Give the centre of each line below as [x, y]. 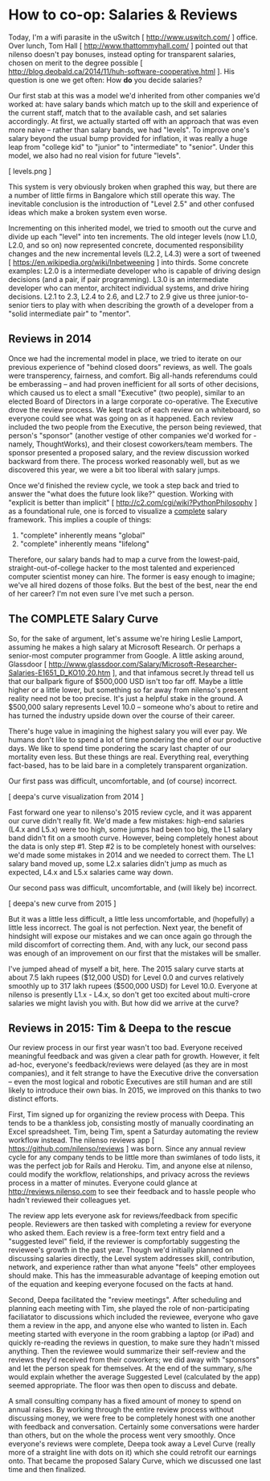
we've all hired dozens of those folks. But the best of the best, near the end [133, 585]
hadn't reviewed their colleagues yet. [70, 1200]
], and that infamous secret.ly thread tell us [183, 672]
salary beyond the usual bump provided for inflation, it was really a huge [128, 138]
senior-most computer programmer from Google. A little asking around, [127, 655]
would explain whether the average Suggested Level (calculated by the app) [134, 1377]
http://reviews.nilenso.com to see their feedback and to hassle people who [132, 1192]
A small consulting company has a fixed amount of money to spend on [125, 1401]
